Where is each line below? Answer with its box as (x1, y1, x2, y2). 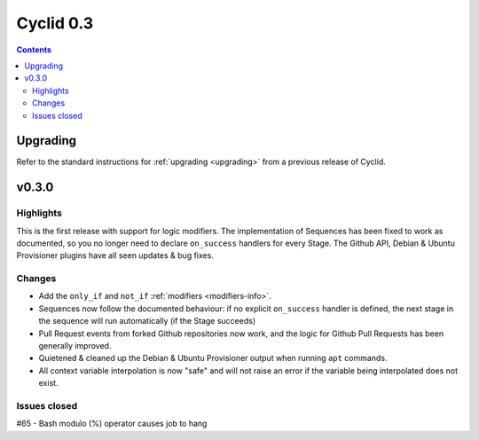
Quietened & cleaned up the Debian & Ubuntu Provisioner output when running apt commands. (38, 353, 388, 364)
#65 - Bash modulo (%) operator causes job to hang (16, 418, 208, 429)
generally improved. (38, 341, 112, 351)
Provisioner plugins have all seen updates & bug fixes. (16, 250, 215, 261)
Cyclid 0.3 (16, 13, 94, 33)
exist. (38, 378, 59, 389)
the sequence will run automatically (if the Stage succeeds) (38, 316, 256, 326)
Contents (16, 44, 52, 55)
